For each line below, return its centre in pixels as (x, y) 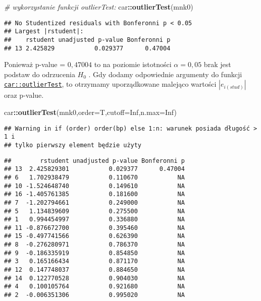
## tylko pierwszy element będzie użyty (73, 145)
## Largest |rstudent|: (44, 32)
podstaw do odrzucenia (40, 74)
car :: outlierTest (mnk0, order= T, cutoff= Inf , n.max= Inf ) (90, 112)
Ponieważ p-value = (35, 64)
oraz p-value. (24, 95)
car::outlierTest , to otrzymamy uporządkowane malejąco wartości (110, 84)
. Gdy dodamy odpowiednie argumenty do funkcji (165, 74)
